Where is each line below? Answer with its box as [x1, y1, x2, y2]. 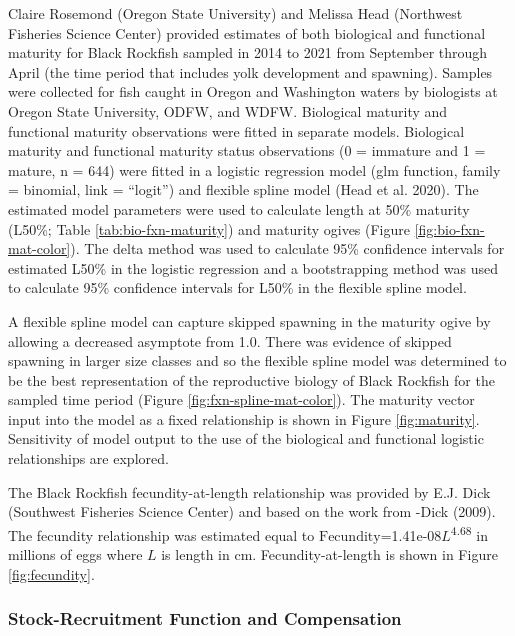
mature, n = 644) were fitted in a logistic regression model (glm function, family [8, 159, 501, 180]
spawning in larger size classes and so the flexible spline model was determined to [8, 350, 507, 371]
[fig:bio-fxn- [414, 218, 485, 239]
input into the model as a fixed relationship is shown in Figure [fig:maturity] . [8, 408, 480, 429]
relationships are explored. [8, 448, 169, 469]
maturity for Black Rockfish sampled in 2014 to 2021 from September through [8, 42, 488, 63]
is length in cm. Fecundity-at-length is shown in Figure [161, 544, 498, 565]
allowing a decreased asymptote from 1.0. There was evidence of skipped [8, 330, 452, 351]
